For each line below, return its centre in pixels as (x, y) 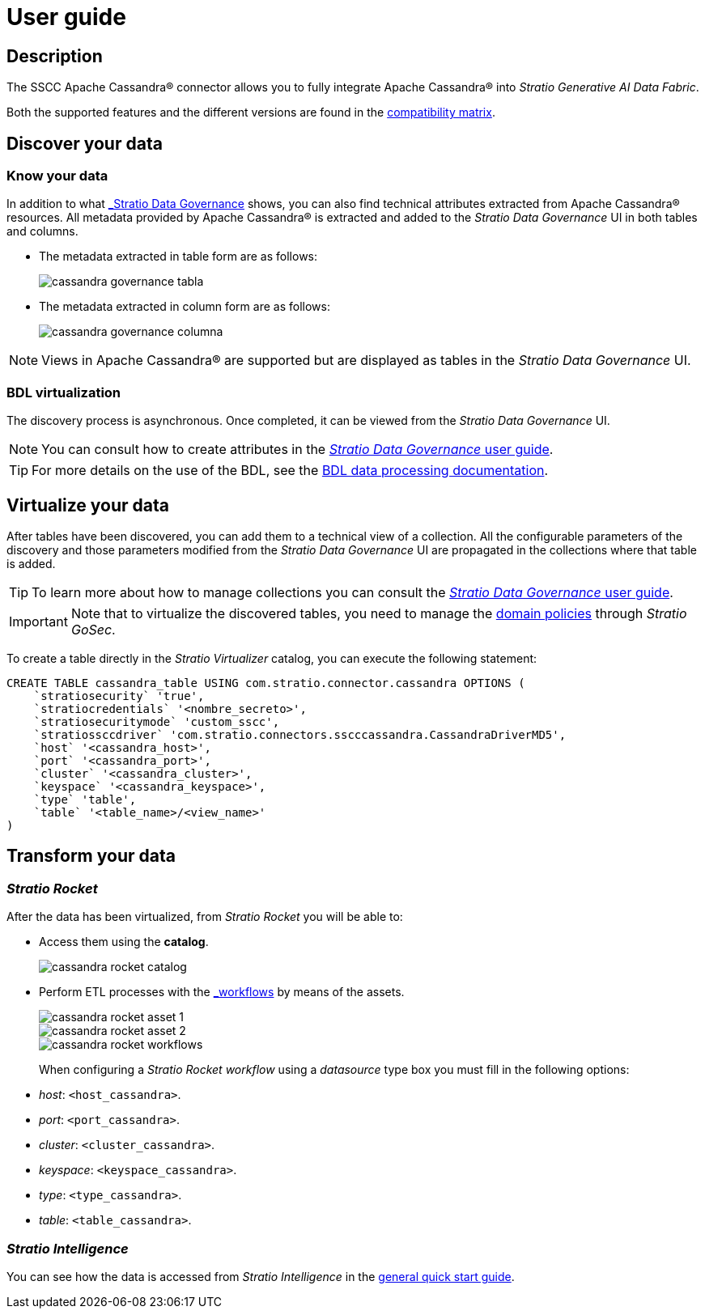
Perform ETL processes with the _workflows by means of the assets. (222, 992)
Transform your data (91, 856)
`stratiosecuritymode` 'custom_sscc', (157, 721)
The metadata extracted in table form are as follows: (178, 257)
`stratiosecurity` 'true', (119, 696)
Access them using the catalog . (124, 942)
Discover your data (85, 143)
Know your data (57, 176)
